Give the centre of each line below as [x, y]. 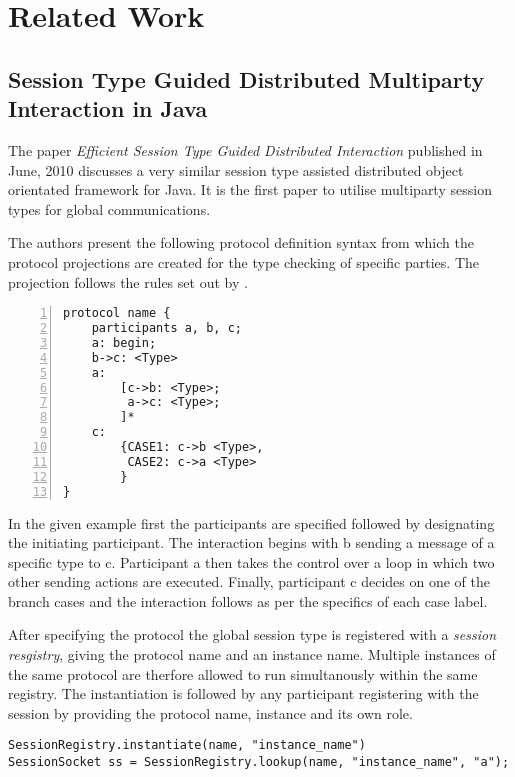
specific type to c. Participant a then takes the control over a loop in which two [251, 561]
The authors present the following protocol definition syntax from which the [241, 242]
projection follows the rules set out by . [128, 281]
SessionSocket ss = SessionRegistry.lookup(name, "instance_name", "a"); [259, 762]
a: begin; [124, 342]
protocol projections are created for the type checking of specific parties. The [244, 261]
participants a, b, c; [166, 328]
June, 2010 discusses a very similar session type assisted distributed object [236, 169]
